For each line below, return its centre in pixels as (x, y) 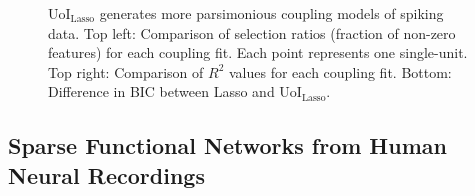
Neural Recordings (106, 174)
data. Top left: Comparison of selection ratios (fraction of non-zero (252, 32)
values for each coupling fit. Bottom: (340, 71)
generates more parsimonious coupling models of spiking (271, 13)
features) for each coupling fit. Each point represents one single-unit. (258, 52)
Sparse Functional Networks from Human (227, 145)
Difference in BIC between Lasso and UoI (175, 91)
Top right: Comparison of (126, 71)
